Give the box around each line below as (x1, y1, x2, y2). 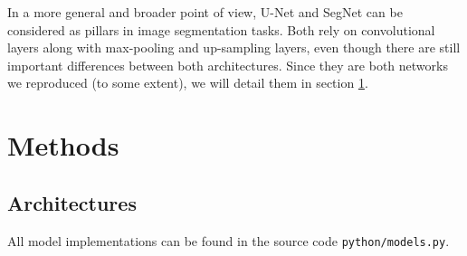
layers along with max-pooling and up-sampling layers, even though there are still (7, 38, 461, 57)
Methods (7, 127, 119, 164)
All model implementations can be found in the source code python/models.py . (7, 231, 450, 250)
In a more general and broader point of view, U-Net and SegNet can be (7, 3, 403, 21)
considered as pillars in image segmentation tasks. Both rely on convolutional (7, 20, 435, 39)
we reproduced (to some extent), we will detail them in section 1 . (7, 73, 368, 92)
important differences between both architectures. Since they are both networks (7, 55, 448, 74)
